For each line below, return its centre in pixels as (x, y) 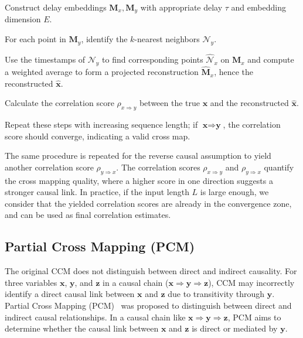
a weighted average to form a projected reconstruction (102, 72)
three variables (31, 282)
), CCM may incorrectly (251, 282)
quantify (279, 167)
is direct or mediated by (235, 328)
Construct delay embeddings (56, 7)
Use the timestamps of (45, 59)
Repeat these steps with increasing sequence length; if (101, 124)
